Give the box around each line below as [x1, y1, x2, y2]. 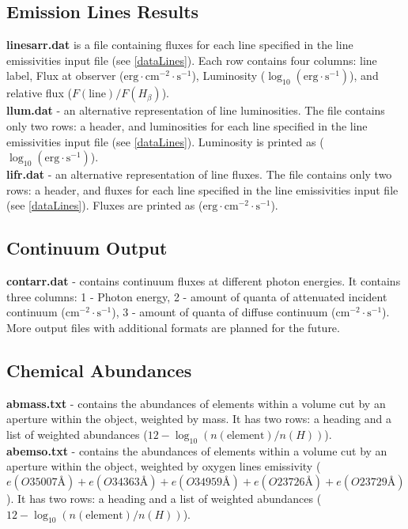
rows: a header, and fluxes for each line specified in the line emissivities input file [6, 181, 399, 198]
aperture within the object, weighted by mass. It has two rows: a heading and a [6, 410, 391, 427]
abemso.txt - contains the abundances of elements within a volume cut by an [6, 442, 387, 459]
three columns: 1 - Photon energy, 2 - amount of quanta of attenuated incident [6, 288, 387, 304]
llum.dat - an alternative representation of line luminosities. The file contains [6, 102, 385, 119]
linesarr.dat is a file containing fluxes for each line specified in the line [6, 36, 353, 53]
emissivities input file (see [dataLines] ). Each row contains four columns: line [6, 51, 377, 68]
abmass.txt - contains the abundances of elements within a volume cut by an [6, 395, 386, 411]
